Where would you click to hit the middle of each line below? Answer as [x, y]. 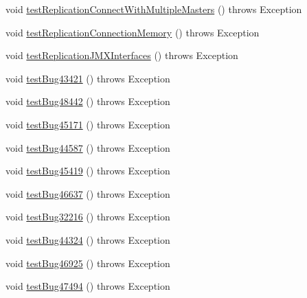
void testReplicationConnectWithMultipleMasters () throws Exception [154, 9]
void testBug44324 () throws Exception [88, 239]
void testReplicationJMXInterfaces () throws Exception [122, 55]
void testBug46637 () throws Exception [88, 193]
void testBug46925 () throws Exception [88, 263]
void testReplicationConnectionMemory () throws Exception [133, 32]
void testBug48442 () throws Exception [88, 101]
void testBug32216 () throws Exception [88, 217]
